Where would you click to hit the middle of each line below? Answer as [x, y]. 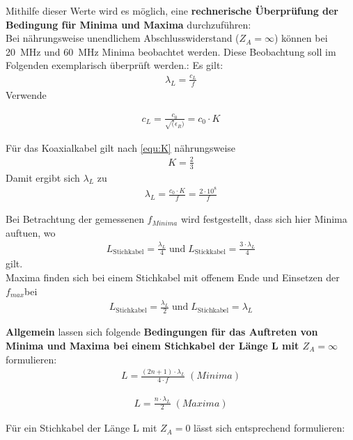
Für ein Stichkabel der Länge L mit [81, 428]
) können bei [301, 38]
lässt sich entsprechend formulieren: [269, 428]
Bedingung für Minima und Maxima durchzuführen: [128, 24]
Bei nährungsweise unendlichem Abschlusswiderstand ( [123, 38]
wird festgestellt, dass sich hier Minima [264, 219]
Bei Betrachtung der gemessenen [75, 219]
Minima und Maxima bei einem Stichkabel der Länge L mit [152, 345]
